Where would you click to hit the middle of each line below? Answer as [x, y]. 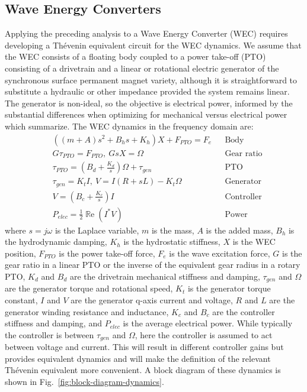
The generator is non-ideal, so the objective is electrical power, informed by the [149, 103]
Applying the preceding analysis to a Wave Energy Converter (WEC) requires [146, 33]
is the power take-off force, [107, 253]
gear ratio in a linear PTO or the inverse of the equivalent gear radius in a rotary [153, 265]
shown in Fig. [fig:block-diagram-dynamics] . [84, 382]
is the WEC [254, 242]
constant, [21, 300]
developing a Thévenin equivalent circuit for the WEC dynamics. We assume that [153, 45]
